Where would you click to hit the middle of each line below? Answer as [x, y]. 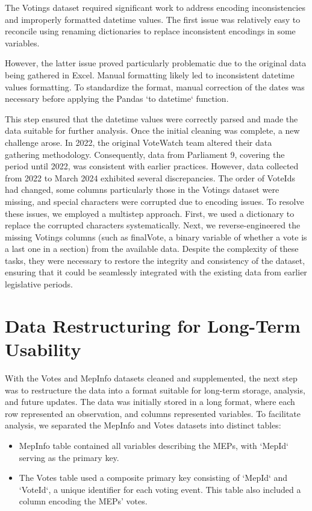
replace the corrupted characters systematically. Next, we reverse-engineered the [153, 225]
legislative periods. [39, 284]
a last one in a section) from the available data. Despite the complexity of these [152, 249]
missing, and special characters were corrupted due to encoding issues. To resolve [154, 201]
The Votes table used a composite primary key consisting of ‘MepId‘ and [153, 478]
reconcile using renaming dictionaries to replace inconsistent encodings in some [150, 31]
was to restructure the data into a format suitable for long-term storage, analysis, [155, 390]
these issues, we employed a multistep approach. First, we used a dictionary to [150, 213]
